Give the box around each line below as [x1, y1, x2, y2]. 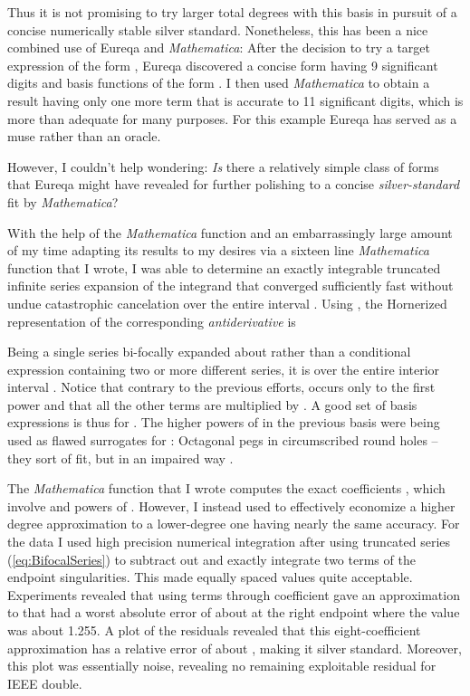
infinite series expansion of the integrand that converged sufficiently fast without [7, 276, 454, 295]
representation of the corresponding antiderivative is [7, 311, 296, 330]
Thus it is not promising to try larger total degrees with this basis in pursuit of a [7, 3, 457, 21]
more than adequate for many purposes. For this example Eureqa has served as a [7, 109, 457, 128]
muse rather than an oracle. [7, 127, 161, 146]
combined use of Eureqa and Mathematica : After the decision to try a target [7, 38, 431, 57]
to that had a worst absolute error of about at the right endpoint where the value [7, 603, 460, 622]
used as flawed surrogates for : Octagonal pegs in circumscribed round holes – [7, 431, 438, 450]
